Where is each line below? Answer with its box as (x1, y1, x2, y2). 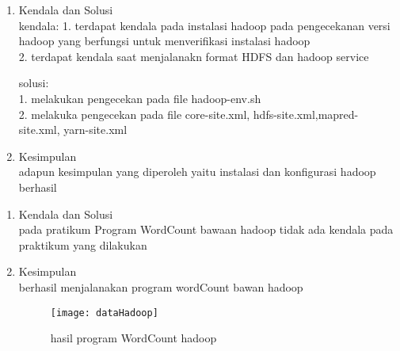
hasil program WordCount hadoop (50, 330, 217, 346)
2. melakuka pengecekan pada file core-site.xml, (18, 105, 250, 122)
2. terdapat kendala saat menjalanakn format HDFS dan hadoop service (18, 48, 369, 64)
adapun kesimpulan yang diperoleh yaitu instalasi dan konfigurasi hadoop (18, 163, 376, 180)
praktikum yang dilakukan (18, 236, 147, 253)
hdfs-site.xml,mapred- (253, 105, 359, 122)
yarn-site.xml (63, 121, 128, 138)
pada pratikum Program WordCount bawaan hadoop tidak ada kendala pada (18, 221, 394, 238)
